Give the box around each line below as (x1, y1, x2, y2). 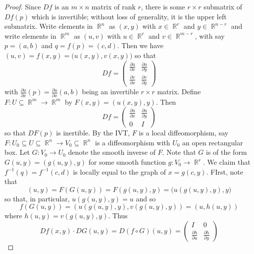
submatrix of (203, 1, 243, 11)
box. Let (4, 147, 30, 157)
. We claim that (203, 157, 251, 167)
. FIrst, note (206, 166, 243, 177)
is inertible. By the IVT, (56, 127, 130, 138)
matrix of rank (91, 1, 136, 11)
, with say (195, 30, 225, 41)
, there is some (141, 1, 185, 11)
